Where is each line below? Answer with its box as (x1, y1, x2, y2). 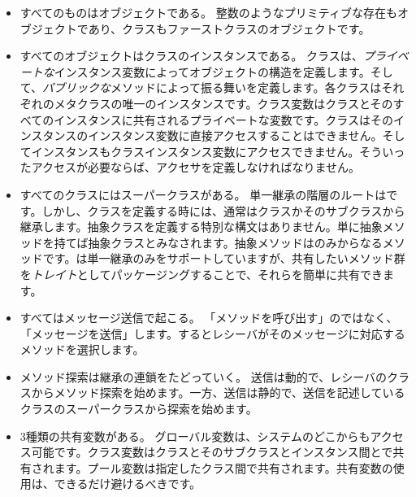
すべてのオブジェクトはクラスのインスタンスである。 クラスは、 (19, 47, 363, 64)
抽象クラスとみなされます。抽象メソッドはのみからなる (88, 233, 383, 251)
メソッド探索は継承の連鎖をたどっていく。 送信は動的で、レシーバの (19, 368, 388, 385)
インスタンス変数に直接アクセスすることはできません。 (88, 127, 383, 144)
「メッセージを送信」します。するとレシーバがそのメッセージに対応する (19, 325, 405, 342)
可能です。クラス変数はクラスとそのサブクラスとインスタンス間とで (31, 443, 393, 460)
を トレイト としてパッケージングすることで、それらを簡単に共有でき (19, 265, 383, 282)
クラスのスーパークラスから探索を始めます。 (19, 400, 258, 417)
